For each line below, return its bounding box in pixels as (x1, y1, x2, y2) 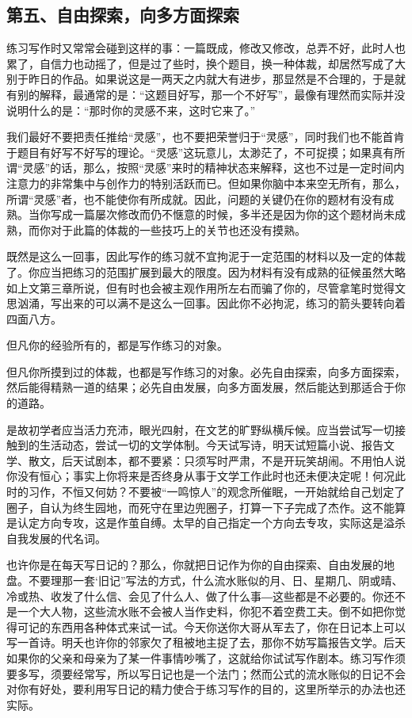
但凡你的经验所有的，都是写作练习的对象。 (6, 337, 228, 353)
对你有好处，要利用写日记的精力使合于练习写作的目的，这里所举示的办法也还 (6, 681, 406, 697)
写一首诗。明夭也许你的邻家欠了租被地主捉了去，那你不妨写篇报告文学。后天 (6, 634, 406, 651)
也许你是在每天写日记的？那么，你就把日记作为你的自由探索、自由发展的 (6, 556, 383, 573)
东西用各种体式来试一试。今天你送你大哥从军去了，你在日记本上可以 (50, 618, 406, 635)
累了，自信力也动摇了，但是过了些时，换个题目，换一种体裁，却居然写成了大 (6, 55, 406, 71)
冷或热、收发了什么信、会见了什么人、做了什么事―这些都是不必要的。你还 (6, 587, 395, 604)
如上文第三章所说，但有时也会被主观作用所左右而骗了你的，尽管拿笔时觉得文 (6, 279, 406, 296)
